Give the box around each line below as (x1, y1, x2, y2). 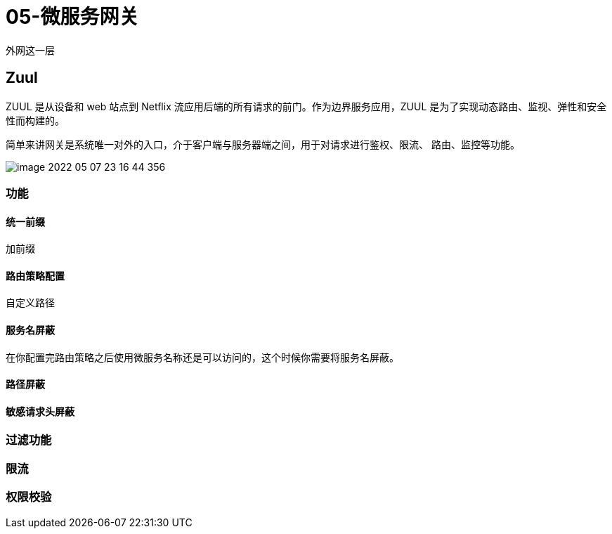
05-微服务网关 (6, 5, 139, 29)
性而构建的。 (6, 114, 65, 126)
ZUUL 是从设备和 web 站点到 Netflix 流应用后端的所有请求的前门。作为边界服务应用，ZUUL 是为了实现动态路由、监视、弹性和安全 (6, 100, 607, 112)
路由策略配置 (6, 269, 65, 282)
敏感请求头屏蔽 (6, 405, 74, 417)
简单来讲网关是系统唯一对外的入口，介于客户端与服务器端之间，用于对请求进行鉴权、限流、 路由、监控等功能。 (6, 138, 520, 150)
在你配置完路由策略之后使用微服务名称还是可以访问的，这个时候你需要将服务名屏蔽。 (6, 351, 399, 363)
